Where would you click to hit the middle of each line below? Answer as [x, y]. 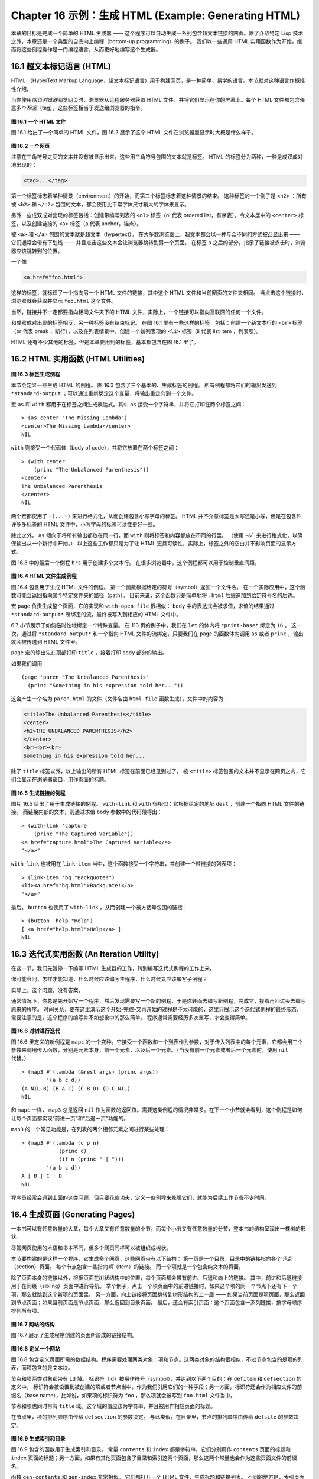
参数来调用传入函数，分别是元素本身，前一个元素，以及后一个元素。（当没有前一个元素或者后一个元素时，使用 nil [150, 1050]
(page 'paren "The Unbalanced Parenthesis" [85, 677]
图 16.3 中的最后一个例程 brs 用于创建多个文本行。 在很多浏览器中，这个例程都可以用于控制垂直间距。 [135, 563]
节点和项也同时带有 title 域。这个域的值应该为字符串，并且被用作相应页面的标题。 [113, 1406]
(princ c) [73, 1151]
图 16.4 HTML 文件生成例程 [44, 576]
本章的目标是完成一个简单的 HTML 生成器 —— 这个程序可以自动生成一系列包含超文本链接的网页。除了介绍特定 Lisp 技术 [157, 33]
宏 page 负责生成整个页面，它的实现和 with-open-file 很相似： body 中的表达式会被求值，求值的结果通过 [143, 606]
